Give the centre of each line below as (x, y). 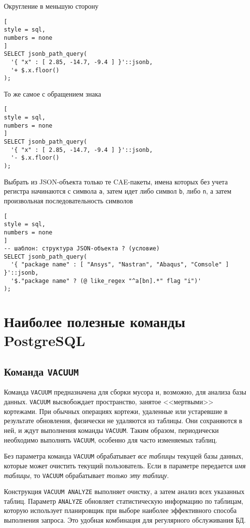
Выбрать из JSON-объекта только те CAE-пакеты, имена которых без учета (116, 181)
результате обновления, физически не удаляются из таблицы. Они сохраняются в (123, 421)
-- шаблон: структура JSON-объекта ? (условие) (82, 249)
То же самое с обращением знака (52, 93)
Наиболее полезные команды (95, 322)
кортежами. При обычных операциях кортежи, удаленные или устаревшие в (116, 411)
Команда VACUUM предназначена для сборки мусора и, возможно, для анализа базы (125, 392)
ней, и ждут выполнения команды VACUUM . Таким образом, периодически (111, 430)
